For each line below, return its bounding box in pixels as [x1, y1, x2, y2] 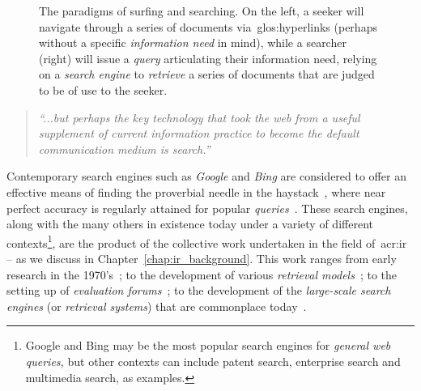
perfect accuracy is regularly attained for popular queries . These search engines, [6, 199, 408, 216]
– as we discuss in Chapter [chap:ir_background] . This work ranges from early [6, 249, 397, 266]
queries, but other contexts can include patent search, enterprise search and [25, 352, 401, 369]
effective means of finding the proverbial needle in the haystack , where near [6, 183, 386, 200]
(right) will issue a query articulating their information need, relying [39, 49, 377, 66]
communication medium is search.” [38, 140, 210, 157]
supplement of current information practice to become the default [38, 125, 359, 142]
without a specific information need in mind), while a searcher [39, 34, 347, 51]
